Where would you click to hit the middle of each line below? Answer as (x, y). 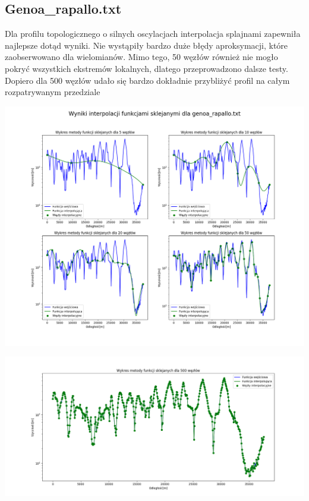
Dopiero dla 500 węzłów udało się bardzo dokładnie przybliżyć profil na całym (147, 80)
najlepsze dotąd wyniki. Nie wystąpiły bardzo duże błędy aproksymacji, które (146, 45)
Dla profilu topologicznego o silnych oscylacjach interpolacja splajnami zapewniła (153, 34)
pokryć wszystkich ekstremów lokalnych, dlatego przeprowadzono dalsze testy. (146, 68)
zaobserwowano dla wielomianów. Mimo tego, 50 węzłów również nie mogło (141, 57)
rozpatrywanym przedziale (53, 92)
